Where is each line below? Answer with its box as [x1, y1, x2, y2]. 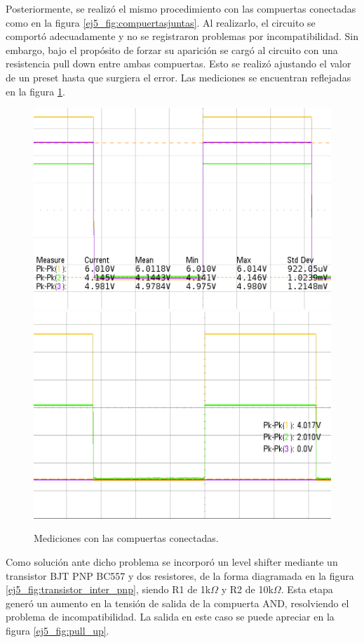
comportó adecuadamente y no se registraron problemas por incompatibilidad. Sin [6, 29, 358, 44]
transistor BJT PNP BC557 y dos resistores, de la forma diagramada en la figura [6, 568, 354, 583]
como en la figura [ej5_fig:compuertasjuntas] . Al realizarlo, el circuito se [6, 15, 316, 29]
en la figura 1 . [6, 84, 65, 98]
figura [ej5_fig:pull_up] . [6, 623, 109, 637]
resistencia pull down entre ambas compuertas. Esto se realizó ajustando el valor [6, 56, 351, 71]
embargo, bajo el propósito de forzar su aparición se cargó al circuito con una [6, 42, 338, 57]
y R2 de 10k [221, 582, 274, 597]
